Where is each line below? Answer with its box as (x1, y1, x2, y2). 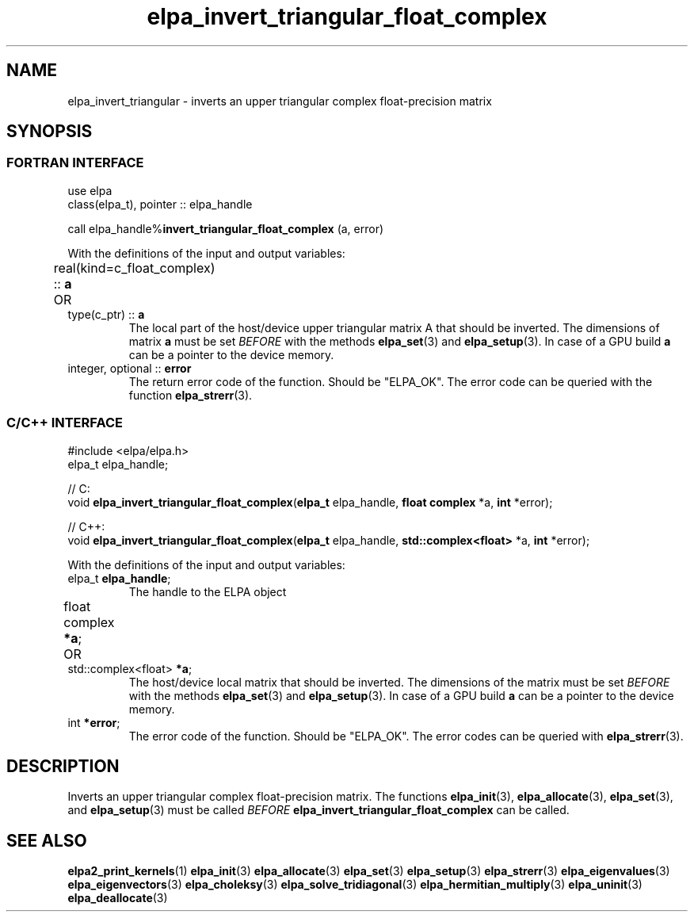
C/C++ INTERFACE (6, 415, 123, 431)
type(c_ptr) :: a (67, 307, 145, 321)
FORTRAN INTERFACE (6, 155, 144, 171)
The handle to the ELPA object (128, 584, 287, 599)
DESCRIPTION (6, 755, 120, 776)
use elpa (67, 183, 112, 197)
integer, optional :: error (67, 361, 192, 375)
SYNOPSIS (6, 121, 93, 142)
